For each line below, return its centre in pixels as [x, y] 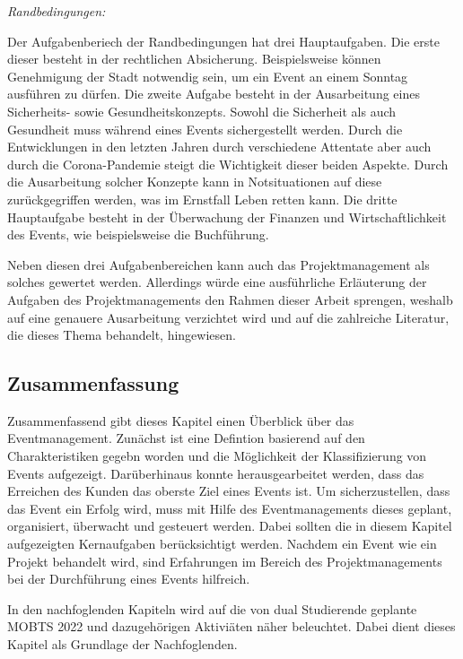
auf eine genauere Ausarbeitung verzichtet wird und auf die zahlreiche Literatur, [228, 317]
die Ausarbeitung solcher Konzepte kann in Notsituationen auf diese [195, 182]
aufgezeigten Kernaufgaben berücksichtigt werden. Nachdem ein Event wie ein [222, 544]
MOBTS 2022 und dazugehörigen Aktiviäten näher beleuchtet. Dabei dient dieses [231, 626]
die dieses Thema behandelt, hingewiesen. [122, 335]
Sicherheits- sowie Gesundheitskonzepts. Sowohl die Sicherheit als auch [202, 111]
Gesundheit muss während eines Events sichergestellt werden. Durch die [205, 129]
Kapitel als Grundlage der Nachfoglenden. [122, 644]
